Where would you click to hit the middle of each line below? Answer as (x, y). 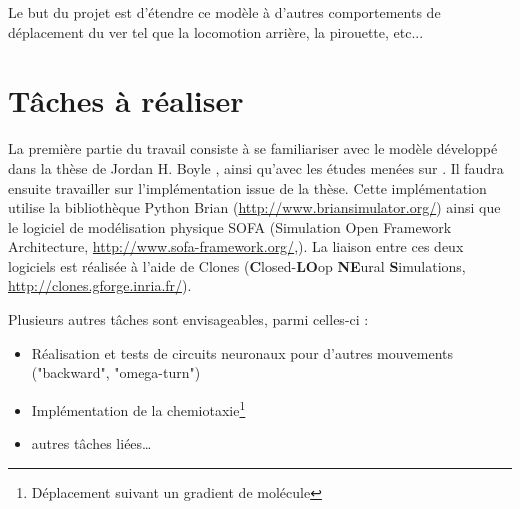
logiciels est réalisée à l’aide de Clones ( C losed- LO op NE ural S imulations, (237, 265)
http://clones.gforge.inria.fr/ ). (100, 285)
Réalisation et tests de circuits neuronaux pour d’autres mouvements (242, 352)
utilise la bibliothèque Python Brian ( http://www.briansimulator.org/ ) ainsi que (254, 207)
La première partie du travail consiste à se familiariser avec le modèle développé (253, 148)
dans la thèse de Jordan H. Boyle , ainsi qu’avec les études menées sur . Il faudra (256, 167)
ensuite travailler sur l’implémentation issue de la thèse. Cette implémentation (247, 187)
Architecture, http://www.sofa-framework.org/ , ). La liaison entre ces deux (236, 246)
